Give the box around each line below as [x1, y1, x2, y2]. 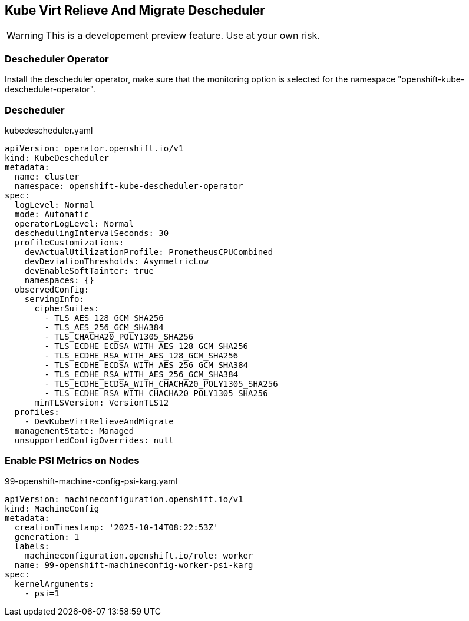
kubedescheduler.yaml [5, 125, 93, 135]
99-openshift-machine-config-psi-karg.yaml [5, 476, 177, 486]
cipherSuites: [34, 303, 100, 313]
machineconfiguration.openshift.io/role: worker [24, 550, 253, 560]
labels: [14, 541, 49, 551]
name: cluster [14, 171, 80, 181]
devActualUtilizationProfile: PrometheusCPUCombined [24, 247, 273, 257]
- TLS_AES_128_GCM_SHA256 [44, 313, 164, 323]
